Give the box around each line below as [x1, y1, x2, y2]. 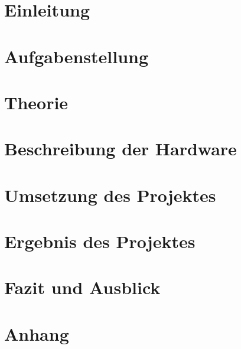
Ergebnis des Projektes [4, 229, 196, 253]
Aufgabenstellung [4, 44, 149, 68]
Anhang [4, 321, 69, 345]
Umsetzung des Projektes [4, 182, 216, 207]
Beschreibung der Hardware [4, 136, 237, 161]
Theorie [4, 90, 69, 114]
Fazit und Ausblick [4, 275, 161, 299]
